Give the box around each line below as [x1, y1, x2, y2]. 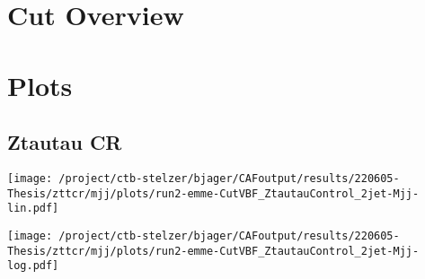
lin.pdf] [7, 202, 59, 215]
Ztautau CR [7, 128, 122, 156]
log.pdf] [7, 259, 59, 273]
